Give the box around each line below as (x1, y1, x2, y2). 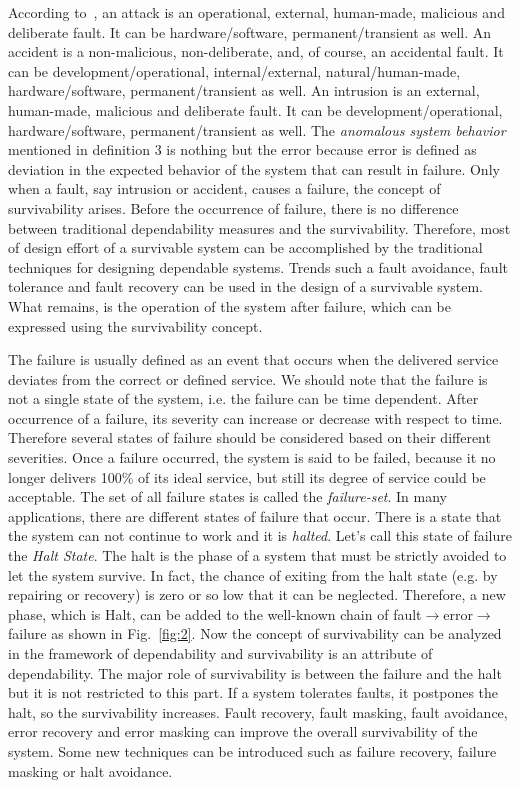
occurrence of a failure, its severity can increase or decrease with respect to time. (8, 407, 503, 428)
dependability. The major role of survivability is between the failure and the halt (8, 662, 502, 683)
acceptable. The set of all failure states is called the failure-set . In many (8, 486, 447, 507)
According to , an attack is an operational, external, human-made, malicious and (8, 2, 505, 22)
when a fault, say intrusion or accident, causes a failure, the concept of (8, 178, 441, 199)
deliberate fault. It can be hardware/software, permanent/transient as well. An (8, 21, 492, 42)
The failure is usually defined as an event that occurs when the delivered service (8, 349, 499, 370)
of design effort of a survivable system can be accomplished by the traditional (8, 237, 483, 258)
